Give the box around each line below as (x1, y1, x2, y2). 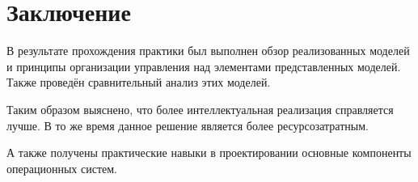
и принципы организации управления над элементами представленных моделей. (6, 57, 401, 74)
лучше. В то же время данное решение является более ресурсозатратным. (6, 116, 369, 133)
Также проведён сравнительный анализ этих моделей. (6, 74, 271, 91)
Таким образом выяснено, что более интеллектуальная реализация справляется (6, 100, 394, 117)
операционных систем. (6, 159, 117, 176)
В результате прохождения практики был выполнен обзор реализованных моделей (6, 42, 410, 59)
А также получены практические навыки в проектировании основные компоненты (6, 144, 412, 161)
